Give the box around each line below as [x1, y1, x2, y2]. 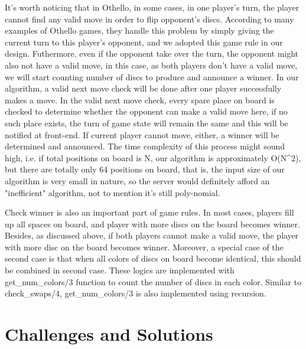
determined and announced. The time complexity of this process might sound [5, 140, 285, 152]
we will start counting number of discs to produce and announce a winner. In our [5, 70, 299, 83]
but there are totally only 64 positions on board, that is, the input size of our [5, 163, 285, 175]
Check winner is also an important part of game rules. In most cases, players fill [5, 206, 294, 218]
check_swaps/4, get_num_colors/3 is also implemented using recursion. [5, 287, 266, 299]
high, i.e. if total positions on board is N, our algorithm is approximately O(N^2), [5, 151, 301, 164]
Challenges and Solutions [5, 322, 213, 346]
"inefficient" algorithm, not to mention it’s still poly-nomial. [5, 186, 220, 198]
